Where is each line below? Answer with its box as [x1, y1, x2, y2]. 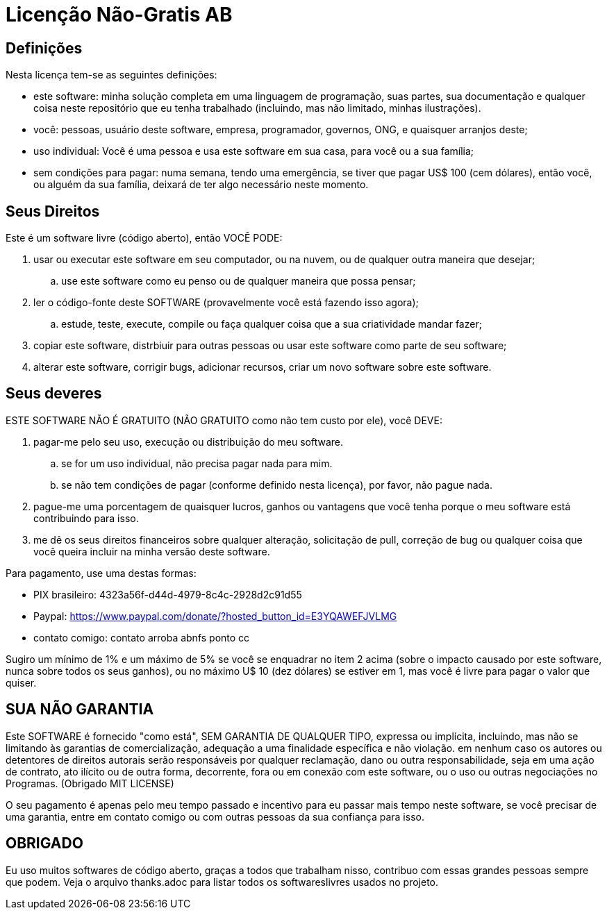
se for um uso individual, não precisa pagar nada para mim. [61, 457, 333, 469]
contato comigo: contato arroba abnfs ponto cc [33, 631, 250, 644]
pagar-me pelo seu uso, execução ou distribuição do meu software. [33, 435, 344, 448]
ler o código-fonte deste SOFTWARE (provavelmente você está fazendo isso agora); [33, 296, 419, 309]
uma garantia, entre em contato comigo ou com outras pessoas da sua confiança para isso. [6, 810, 424, 823]
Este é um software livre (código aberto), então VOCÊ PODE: [6, 232, 283, 244]
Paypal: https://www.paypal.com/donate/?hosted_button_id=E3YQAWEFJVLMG [33, 610, 397, 622]
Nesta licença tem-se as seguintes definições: [6, 69, 217, 81]
